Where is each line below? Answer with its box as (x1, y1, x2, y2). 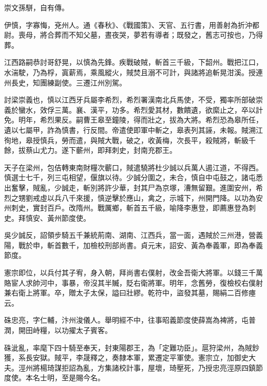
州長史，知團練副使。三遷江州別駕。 (4, 77, 126, 87)
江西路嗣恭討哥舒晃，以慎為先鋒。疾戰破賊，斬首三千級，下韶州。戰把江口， (4, 57, 263, 67)
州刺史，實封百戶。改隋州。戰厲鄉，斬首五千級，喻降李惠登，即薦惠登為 (4, 202, 249, 213)
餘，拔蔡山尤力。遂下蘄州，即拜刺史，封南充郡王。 (4, 145, 177, 155)
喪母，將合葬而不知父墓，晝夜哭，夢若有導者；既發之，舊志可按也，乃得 (18, 29, 263, 40)
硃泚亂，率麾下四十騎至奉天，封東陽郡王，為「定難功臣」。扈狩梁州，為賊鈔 (4, 342, 259, 353)
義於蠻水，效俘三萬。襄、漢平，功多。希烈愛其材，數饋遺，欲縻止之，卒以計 (4, 104, 263, 115)
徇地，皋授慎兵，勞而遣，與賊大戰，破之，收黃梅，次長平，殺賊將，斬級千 (4, 134, 256, 145)
